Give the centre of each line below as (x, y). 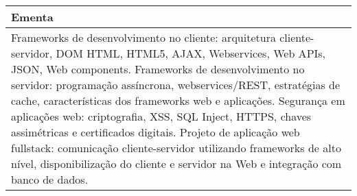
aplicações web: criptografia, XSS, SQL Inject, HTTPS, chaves (161, 116)
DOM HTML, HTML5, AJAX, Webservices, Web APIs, (191, 53)
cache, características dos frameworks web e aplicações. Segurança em (178, 100)
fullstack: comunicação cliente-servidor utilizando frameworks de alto (176, 148)
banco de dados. (50, 179)
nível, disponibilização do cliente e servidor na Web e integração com (176, 163)
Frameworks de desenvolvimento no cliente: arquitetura (143, 37)
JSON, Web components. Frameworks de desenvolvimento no (158, 69)
